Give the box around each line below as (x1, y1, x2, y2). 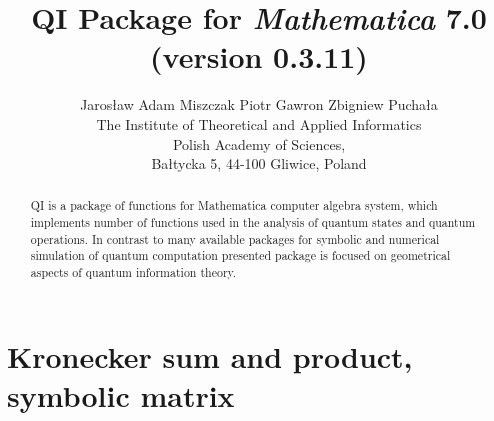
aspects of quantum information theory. (30, 264, 237, 281)
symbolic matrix (7, 374, 235, 415)
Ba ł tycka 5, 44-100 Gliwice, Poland (151, 153, 367, 174)
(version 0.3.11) (150, 36, 368, 77)
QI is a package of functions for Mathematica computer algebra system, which (30, 197, 438, 214)
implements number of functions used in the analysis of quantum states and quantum (30, 214, 476, 231)
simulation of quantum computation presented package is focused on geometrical (30, 247, 451, 264)
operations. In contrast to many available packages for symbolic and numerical (30, 230, 440, 247)
